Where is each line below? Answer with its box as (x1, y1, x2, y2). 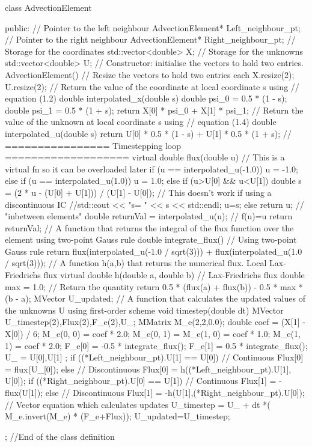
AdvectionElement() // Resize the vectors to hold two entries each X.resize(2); (5, 68, 295, 81)
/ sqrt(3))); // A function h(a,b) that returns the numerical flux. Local (5, 257, 267, 269)
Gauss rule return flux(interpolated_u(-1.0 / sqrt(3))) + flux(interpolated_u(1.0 (5, 245, 302, 257)
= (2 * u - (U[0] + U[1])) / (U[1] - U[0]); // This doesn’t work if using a (5, 186, 272, 198)
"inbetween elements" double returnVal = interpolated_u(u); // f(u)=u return (5, 210, 293, 222)
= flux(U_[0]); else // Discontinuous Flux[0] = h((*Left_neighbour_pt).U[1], (5, 362, 292, 375)
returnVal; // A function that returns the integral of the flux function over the (5, 221, 294, 234)
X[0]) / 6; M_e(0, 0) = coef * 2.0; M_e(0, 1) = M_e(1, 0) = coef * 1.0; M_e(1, (5, 327, 301, 340)
